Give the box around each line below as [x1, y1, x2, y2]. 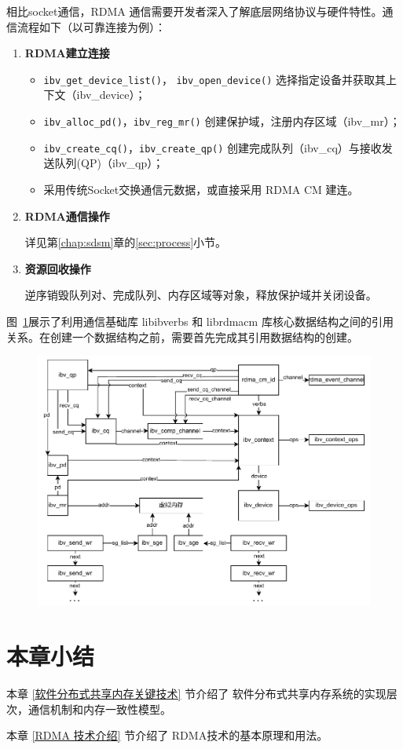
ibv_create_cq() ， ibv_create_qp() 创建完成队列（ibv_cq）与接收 [43, 139, 382, 155]
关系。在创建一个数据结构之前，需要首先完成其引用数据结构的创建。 [6, 328, 358, 345]
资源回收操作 [24, 260, 91, 276]
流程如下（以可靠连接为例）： [16, 18, 166, 35]
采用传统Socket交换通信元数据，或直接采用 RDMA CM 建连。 [43, 181, 359, 197]
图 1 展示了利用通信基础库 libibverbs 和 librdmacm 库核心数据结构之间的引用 [6, 312, 394, 329]
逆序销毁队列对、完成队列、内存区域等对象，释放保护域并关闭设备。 [24, 287, 377, 303]
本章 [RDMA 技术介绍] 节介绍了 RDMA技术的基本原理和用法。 [6, 727, 328, 744]
